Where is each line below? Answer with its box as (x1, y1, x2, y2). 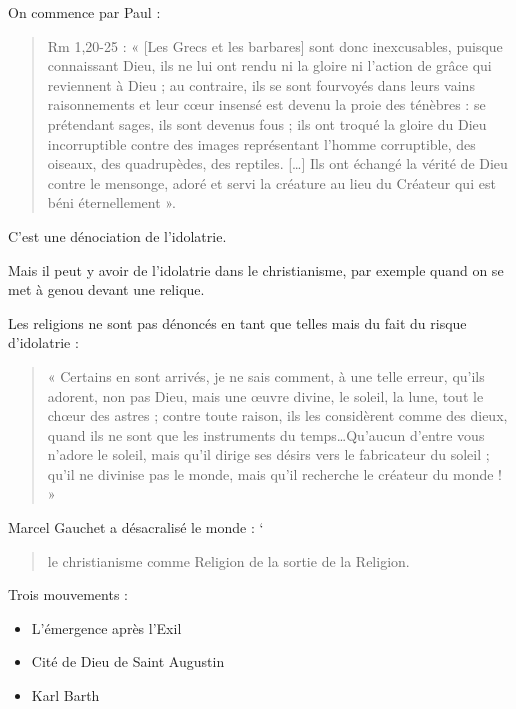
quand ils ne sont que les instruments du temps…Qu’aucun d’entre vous (47, 424, 485, 445)
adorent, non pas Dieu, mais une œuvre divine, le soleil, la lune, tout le (47, 385, 484, 406)
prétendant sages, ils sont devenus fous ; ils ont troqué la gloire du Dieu (47, 113, 487, 134)
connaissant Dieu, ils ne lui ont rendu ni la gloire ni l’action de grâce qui (47, 55, 492, 76)
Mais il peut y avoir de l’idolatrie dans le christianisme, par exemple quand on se (8, 259, 504, 280)
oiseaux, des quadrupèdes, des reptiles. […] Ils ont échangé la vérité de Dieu (47, 153, 508, 174)
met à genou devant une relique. (8, 279, 205, 300)
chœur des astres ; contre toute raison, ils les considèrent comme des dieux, (47, 405, 508, 426)
